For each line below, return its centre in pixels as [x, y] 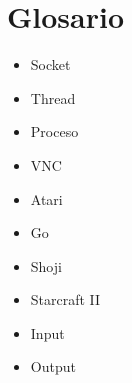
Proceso [54, 131]
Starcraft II [65, 299]
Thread [53, 97]
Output [53, 366]
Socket [50, 64]
